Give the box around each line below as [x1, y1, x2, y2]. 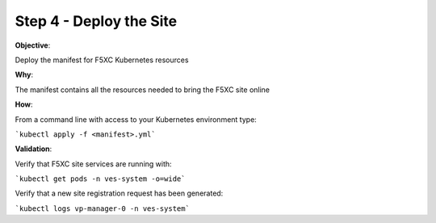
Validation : [15, 144, 52, 154]
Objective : [15, 40, 51, 50]
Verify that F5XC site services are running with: [15, 158, 173, 169]
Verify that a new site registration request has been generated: [15, 188, 224, 198]
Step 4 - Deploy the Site [15, 12, 178, 30]
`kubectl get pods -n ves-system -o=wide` [15, 175, 186, 183]
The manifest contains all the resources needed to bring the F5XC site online [15, 85, 270, 95]
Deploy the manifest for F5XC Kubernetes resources [15, 55, 189, 65]
